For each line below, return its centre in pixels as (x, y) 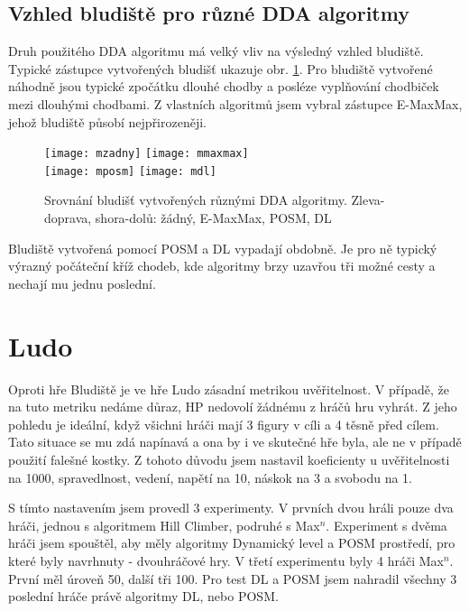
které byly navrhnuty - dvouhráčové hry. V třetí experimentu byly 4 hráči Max (226, 560)
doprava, (68, 218)
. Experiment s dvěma (386, 525)
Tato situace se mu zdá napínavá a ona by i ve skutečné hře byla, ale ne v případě (235, 442)
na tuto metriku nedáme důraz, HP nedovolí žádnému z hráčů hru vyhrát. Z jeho (233, 407)
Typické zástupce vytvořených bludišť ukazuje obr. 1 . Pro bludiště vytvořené (221, 68)
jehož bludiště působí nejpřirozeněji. (107, 121)
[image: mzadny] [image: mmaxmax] (147, 154)
